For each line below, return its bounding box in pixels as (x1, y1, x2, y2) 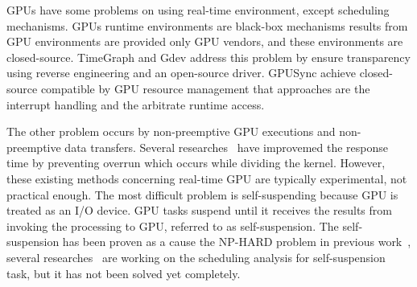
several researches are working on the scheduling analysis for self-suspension (6, 248, 386, 265)
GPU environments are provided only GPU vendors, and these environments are (6, 33, 403, 50)
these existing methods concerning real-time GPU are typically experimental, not (6, 170, 407, 187)
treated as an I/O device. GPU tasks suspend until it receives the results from (6, 202, 392, 219)
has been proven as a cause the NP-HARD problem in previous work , (62, 233, 411, 250)
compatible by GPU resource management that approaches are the (40, 80, 370, 96)
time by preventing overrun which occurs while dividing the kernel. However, (6, 154, 386, 171)
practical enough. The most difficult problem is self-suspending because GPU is (6, 186, 398, 203)
